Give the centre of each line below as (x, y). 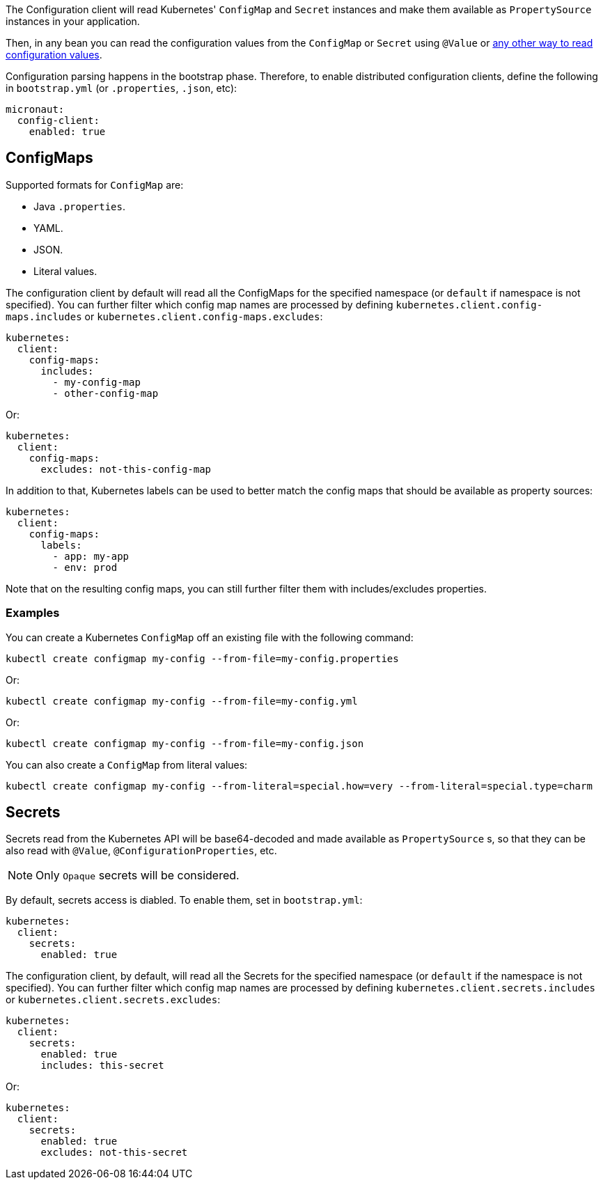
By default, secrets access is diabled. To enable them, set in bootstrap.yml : (184, 900)
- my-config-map (96, 382)
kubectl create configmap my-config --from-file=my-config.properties (202, 658)
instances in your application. (73, 21)
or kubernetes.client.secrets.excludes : (113, 1000)
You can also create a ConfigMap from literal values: (127, 764)
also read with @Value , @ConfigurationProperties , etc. (141, 851)
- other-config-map (105, 393)
